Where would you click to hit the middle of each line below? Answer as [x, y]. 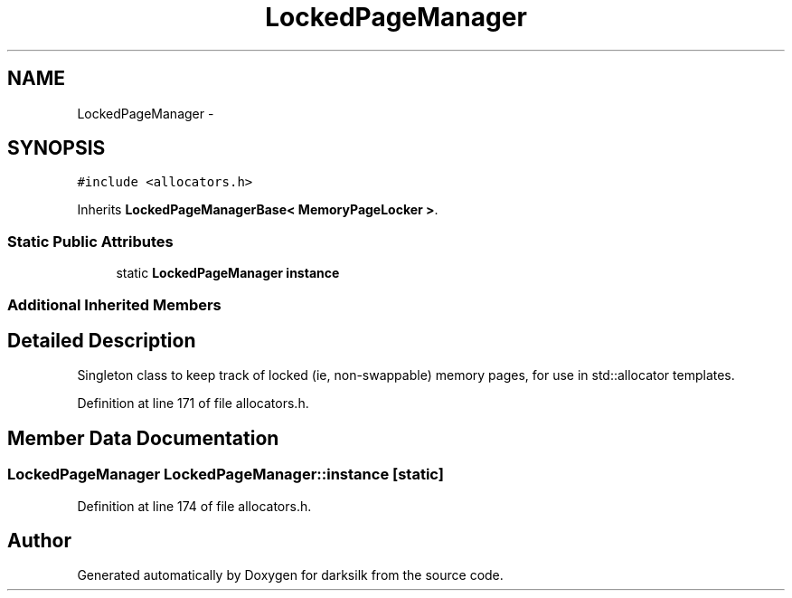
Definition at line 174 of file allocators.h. [194, 506]
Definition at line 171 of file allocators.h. [193, 403]
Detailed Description [102, 340]
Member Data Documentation [143, 438]
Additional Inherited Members [114, 304]
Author [39, 541]
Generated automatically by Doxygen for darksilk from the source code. [290, 575]
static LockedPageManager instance [228, 273]
